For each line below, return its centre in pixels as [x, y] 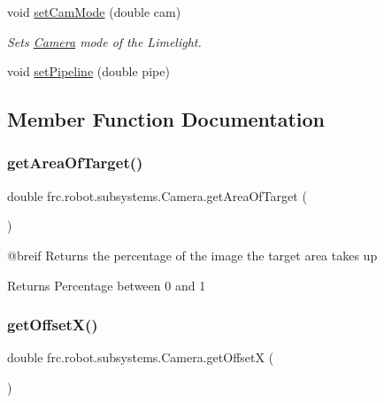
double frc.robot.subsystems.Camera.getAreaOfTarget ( [157, 195]
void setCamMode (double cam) [94, 12]
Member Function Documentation [166, 119]
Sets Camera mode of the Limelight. [104, 41]
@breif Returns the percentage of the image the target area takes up [192, 255]
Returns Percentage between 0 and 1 [107, 285]
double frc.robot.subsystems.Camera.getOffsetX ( [141, 357]
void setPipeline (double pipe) [88, 71]
